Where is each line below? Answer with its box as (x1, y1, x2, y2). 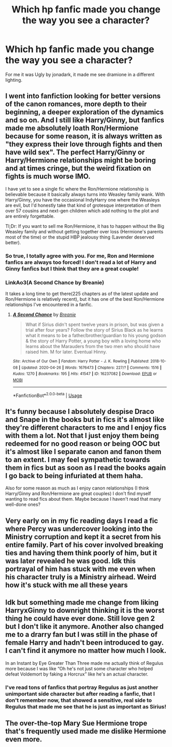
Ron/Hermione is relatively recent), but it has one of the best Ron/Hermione (5, 296, 165, 302)
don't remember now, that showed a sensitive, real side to (5, 697, 152, 704)
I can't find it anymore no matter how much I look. (5, 646, 166, 655)
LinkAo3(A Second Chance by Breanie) (5, 279, 104, 286)
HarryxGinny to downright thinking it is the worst (5, 606, 165, 615)
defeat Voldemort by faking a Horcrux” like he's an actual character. (5, 671, 148, 677)
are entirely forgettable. (5, 213, 55, 219)
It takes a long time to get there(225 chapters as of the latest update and (5, 290, 159, 297)
